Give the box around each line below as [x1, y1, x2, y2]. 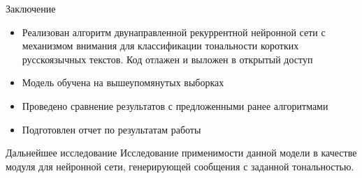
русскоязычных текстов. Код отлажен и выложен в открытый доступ [22, 51, 313, 66]
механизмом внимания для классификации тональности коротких [22, 38, 299, 53]
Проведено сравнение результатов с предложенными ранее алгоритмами [22, 98, 328, 113]
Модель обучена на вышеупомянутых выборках [22, 75, 224, 90]
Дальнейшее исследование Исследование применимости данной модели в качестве [6, 145, 357, 160]
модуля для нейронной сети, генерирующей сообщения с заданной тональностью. [6, 159, 354, 173]
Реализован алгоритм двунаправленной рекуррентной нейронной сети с [22, 24, 326, 39]
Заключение [6, 1, 56, 15]
